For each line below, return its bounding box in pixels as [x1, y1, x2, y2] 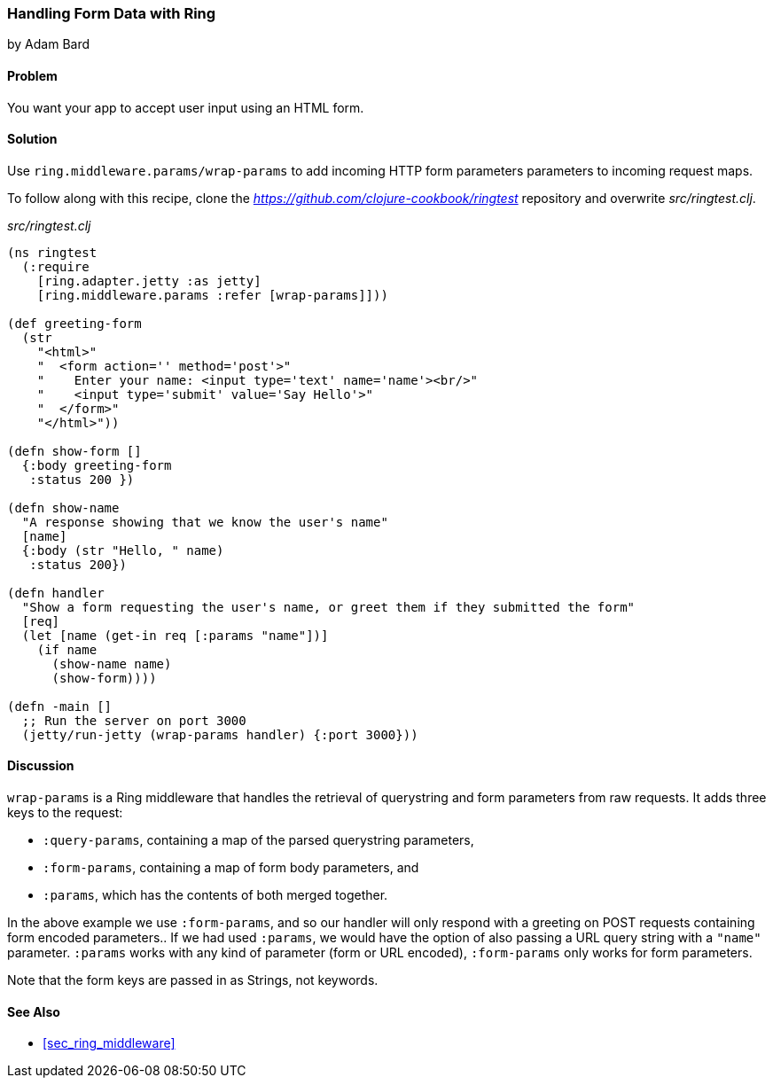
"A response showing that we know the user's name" [21, 514, 388, 529]
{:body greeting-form [21, 457, 172, 472]
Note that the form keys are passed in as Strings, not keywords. [7, 972, 379, 988]
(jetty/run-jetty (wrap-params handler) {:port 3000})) [21, 727, 418, 742]
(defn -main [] [7, 699, 113, 714]
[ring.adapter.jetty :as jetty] [36, 273, 262, 288]
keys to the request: [7, 805, 123, 821]
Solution [7, 131, 58, 147]
